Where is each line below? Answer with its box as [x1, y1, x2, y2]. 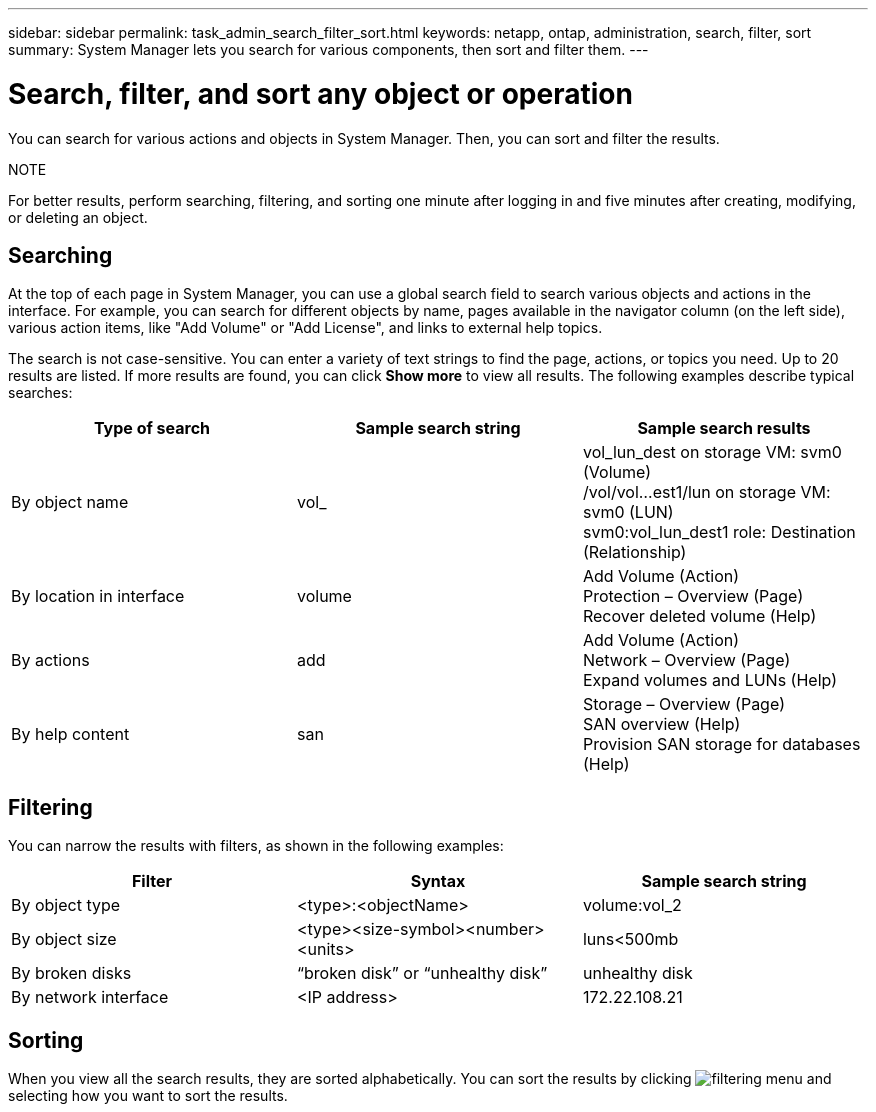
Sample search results [637, 418, 811, 439]
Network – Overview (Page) [582, 650, 791, 671]
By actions [11, 650, 90, 671]
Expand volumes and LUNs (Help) [582, 670, 838, 691]
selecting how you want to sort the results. [8, 1087, 288, 1105]
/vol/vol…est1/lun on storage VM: [582, 482, 831, 503]
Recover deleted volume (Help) [582, 606, 817, 627]
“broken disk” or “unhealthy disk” [296, 963, 548, 984]
